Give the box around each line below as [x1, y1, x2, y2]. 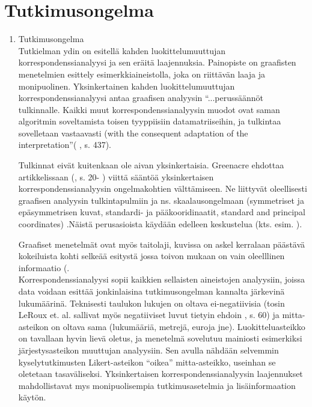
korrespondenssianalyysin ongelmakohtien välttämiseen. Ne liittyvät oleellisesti [18, 182, 307, 195]
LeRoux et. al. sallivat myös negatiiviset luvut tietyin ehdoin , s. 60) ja [18, 308, 280, 321]
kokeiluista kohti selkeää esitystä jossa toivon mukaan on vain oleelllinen [18, 249, 285, 262]
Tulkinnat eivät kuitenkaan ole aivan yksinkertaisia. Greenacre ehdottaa [18, 159, 284, 171]
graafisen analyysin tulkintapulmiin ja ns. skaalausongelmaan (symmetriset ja [18, 194, 304, 206]
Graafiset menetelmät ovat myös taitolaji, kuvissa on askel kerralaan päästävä [18, 237, 305, 250]
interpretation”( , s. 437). [18, 138, 111, 151]
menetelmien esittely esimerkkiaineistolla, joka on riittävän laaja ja [18, 67, 265, 80]
